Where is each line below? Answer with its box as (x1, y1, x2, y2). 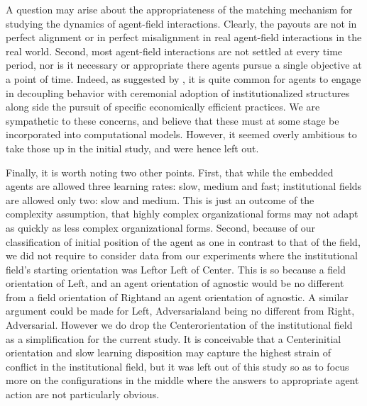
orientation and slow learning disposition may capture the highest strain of (6, 345, 331, 360)
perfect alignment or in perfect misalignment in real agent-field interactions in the (6, 30, 362, 45)
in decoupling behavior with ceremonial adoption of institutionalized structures (6, 85, 350, 100)
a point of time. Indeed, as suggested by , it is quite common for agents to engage (6, 71, 361, 86)
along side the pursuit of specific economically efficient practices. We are (6, 99, 320, 114)
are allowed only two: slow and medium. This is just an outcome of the (6, 192, 314, 207)
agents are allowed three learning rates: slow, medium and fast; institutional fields (6, 179, 362, 193)
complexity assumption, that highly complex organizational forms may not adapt (6, 206, 358, 221)
